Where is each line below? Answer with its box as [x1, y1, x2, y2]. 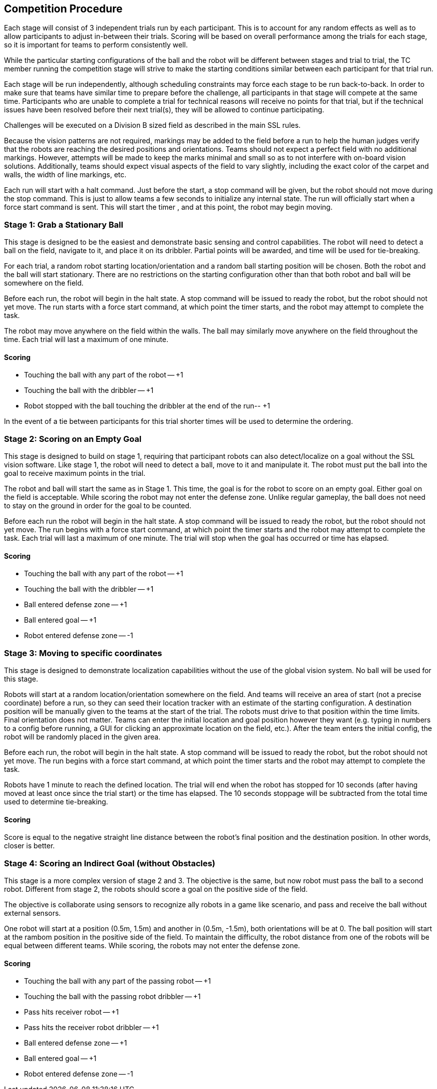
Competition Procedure [4, 2, 123, 15]
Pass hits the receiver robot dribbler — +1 [24, 1023, 159, 1032]
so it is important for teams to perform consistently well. [4, 40, 188, 49]
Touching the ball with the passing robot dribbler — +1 [24, 992, 201, 1001]
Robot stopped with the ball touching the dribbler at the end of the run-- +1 [24, 401, 270, 410]
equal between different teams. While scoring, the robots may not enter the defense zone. [4, 941, 300, 950]
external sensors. [4, 909, 61, 918]
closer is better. [4, 841, 55, 850]
